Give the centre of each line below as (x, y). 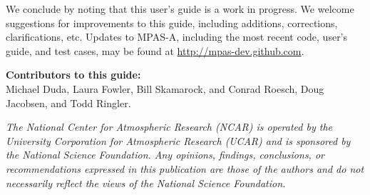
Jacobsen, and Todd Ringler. (68, 102)
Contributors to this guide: (73, 75)
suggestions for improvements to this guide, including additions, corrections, (172, 22)
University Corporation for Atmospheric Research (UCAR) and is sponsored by (178, 140)
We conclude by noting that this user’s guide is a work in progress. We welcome (180, 9)
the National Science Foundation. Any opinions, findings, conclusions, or (165, 155)
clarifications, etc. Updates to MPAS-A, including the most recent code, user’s (177, 37)
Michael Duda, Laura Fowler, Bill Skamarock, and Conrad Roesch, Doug (165, 88)
